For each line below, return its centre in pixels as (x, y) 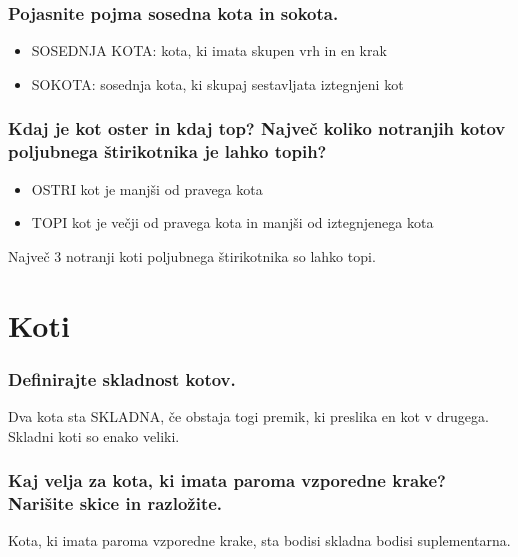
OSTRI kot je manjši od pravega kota (147, 188)
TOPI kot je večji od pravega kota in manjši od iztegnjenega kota (232, 222)
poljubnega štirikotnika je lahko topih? (167, 151)
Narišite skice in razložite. (115, 502)
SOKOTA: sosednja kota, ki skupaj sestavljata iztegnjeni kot (217, 83)
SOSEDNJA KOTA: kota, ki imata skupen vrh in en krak (209, 50)
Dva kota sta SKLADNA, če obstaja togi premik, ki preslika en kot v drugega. (248, 415)
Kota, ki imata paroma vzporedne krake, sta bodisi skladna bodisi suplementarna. (259, 540)
